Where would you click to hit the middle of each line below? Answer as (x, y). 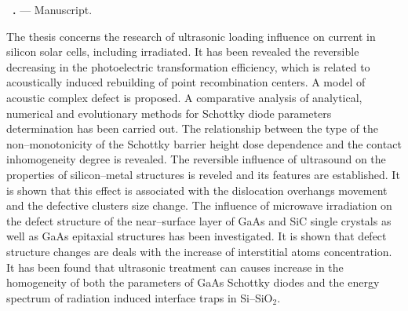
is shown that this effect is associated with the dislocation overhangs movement (197, 190)
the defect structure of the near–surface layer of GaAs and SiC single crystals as (199, 220)
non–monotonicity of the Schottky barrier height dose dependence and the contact (204, 143)
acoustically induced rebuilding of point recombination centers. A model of (186, 82)
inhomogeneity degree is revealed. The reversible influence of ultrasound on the (196, 159)
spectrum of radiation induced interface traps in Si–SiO (140, 297)
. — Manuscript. (53, 9)
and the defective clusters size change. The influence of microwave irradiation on (199, 205)
